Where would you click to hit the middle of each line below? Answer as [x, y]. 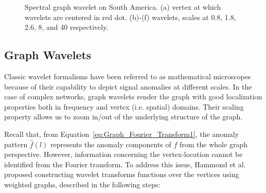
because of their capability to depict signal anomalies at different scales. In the [128, 86]
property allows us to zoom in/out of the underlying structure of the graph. [123, 117]
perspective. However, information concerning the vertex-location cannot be [123, 154]
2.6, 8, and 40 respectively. [67, 27]
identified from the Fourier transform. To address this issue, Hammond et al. [125, 164]
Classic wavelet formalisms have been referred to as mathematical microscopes [128, 76]
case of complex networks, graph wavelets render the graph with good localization [133, 97]
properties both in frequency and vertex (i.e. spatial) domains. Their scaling [124, 106]
